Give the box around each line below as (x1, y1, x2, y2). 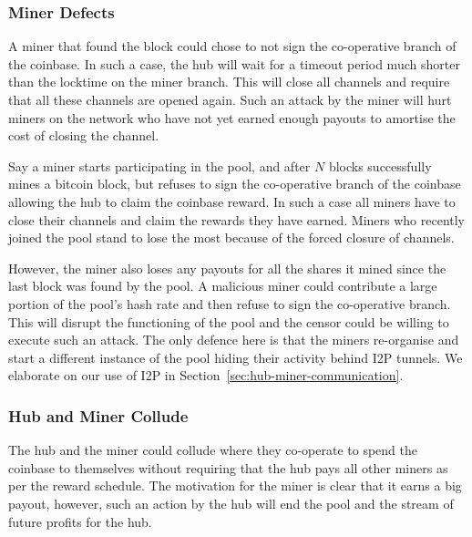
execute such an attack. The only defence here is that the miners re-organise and (8, 330, 459, 349)
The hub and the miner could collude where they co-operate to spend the (8, 440, 417, 460)
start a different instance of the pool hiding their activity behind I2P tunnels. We (8, 347, 463, 367)
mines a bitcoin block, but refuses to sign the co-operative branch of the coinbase (8, 174, 461, 193)
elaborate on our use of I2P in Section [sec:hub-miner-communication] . (8, 366, 404, 385)
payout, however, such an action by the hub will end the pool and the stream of (8, 493, 454, 512)
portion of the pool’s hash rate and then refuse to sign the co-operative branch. (8, 294, 451, 313)
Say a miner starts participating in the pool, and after (8, 156, 311, 175)
